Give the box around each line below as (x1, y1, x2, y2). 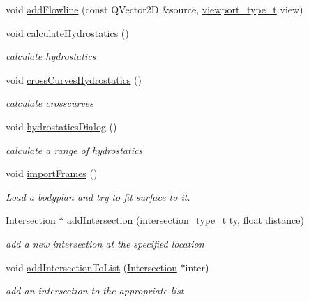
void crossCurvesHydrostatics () (6, 72, 142, 86)
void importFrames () (6, 166, 98, 181)
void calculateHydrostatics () (6, 25, 129, 40)
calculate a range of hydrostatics (6, 142, 143, 157)
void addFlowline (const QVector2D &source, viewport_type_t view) (6, 2, 303, 16)
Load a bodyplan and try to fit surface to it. (6, 189, 190, 204)
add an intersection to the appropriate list (6, 283, 184, 298)
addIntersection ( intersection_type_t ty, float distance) (67, 213, 304, 227)
